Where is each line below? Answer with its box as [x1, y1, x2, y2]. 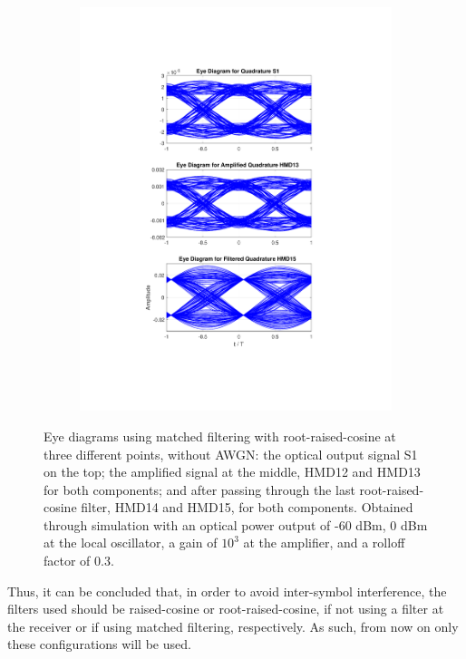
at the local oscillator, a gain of [44, 533, 218, 552]
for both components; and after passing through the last [44, 480, 355, 499]
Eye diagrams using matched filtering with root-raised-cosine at [44, 426, 396, 445]
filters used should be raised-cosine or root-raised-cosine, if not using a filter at [7, 599, 444, 618]
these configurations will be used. [7, 635, 191, 654]
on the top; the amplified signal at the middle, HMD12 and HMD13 [44, 462, 421, 481]
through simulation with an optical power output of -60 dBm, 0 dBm [44, 515, 428, 534]
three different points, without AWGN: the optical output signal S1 [44, 444, 418, 463]
